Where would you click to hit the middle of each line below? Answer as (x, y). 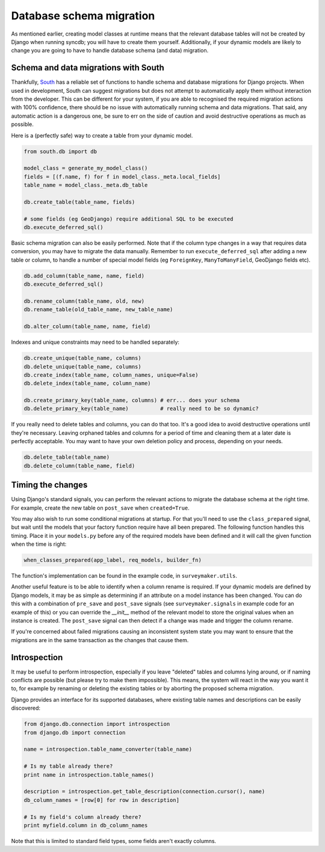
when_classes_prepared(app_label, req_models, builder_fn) (113, 560)
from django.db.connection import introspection (97, 724)
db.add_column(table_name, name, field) (84, 276)
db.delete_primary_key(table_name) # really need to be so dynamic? (141, 409)
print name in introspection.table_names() (89, 775)
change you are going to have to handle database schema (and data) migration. (110, 51)
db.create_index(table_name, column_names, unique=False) (111, 375)
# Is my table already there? (68, 766)
